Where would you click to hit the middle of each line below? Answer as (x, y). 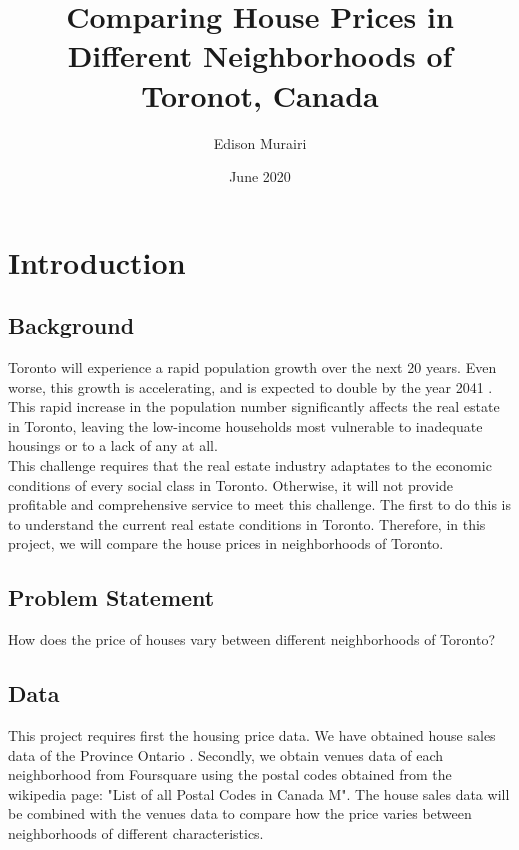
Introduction (97, 261)
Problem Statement (111, 597)
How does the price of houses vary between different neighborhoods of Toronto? (251, 639)
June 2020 (260, 176)
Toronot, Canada (260, 94)
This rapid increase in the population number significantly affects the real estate (254, 406)
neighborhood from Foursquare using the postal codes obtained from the (230, 774)
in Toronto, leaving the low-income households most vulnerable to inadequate (245, 425)
